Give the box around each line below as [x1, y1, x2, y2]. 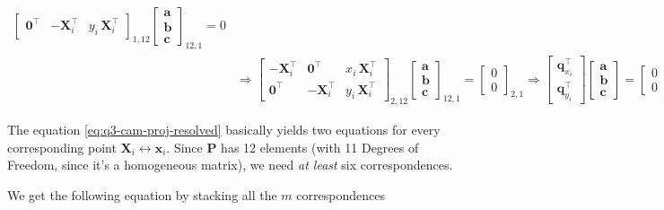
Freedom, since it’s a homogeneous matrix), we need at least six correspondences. [7, 155, 453, 174]
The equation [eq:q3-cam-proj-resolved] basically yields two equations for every [7, 120, 441, 139]
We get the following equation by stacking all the [7, 185, 277, 204]
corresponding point [7, 137, 117, 156]
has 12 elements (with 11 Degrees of [221, 137, 419, 156]
